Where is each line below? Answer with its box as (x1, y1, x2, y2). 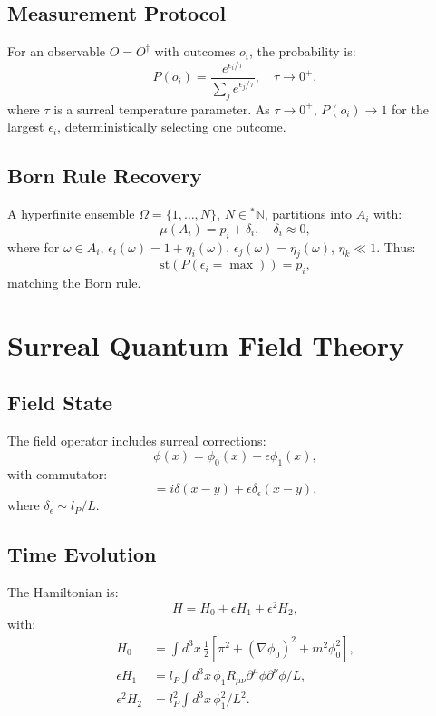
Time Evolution (7, 540, 157, 568)
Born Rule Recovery (7, 162, 202, 190)
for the (392, 99, 429, 118)
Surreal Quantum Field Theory (7, 326, 405, 363)
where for (7, 237, 60, 256)
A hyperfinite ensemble (7, 204, 135, 223)
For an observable (7, 42, 106, 61)
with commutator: (7, 464, 108, 483)
